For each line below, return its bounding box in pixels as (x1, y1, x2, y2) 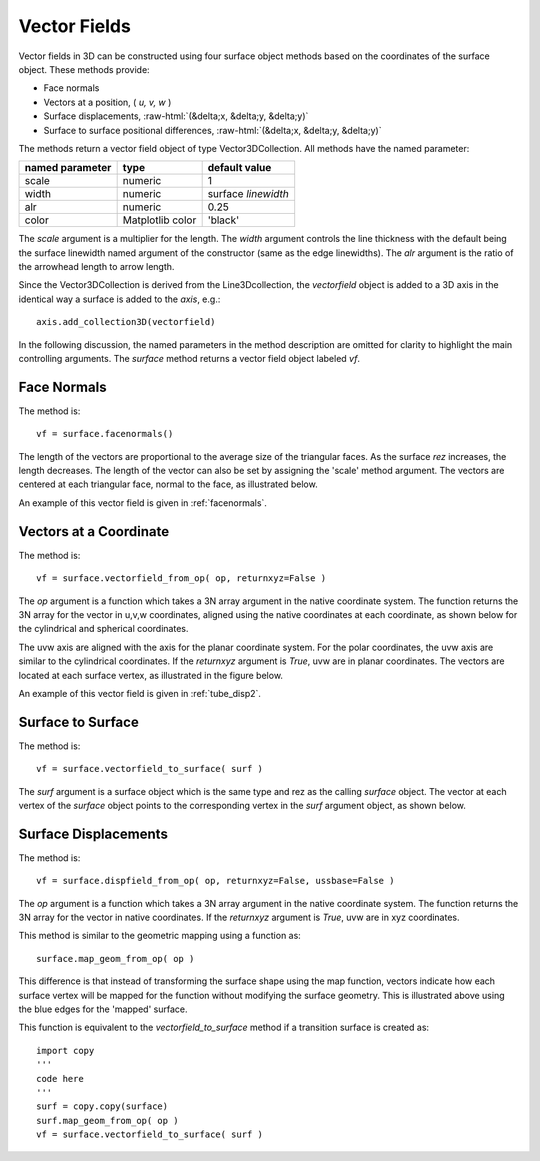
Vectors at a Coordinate (18, 523, 170, 540)
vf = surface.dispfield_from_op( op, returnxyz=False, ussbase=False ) (36, 875, 395, 887)
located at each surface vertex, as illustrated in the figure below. (18, 669, 284, 681)
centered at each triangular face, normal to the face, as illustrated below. (18, 478, 319, 490)
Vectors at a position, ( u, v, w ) (43, 96, 172, 108)
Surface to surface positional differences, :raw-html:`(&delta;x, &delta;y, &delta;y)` (43, 124, 382, 136)
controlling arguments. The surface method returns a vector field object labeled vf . (18, 353, 360, 365)
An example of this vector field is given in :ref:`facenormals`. (18, 496, 267, 509)
